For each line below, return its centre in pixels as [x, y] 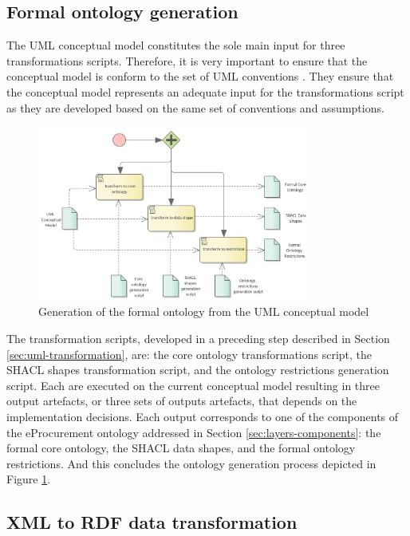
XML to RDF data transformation [152, 522]
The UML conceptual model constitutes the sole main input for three [176, 45]
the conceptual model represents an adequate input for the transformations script [205, 91]
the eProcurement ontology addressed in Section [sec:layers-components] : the [194, 432]
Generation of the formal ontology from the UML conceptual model [204, 311]
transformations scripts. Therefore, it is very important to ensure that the [187, 60]
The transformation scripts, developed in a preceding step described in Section [198, 338]
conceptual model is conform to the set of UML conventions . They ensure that [200, 76]
